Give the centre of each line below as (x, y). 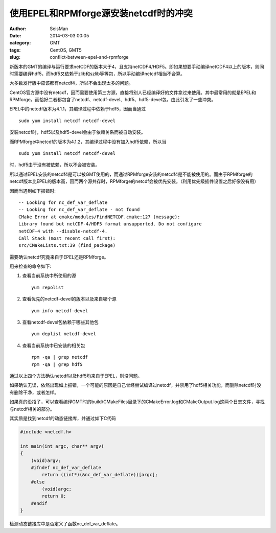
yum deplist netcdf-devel (64, 334)
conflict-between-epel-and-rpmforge (89, 57)
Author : (18, 29)
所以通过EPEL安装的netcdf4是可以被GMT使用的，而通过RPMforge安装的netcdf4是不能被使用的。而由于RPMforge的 (131, 174)
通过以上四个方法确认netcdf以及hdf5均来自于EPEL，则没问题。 (76, 376)
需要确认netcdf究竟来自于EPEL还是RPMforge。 (59, 257)
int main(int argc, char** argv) (62, 446)
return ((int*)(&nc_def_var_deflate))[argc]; (100, 475)
